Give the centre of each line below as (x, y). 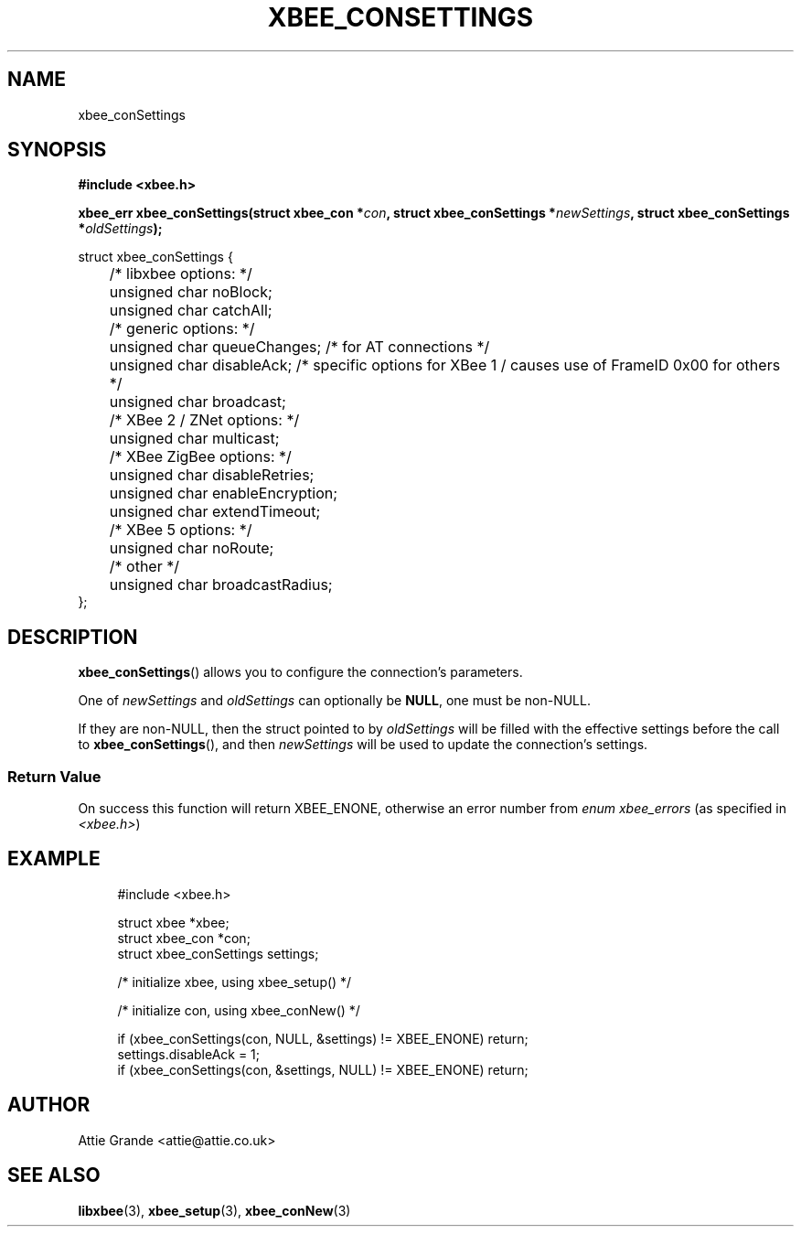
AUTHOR (49, 1105)
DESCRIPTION (73, 637)
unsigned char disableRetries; (212, 475)
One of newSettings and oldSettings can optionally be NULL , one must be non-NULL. (334, 701)
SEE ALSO (54, 1175)
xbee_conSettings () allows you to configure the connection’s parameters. (300, 672)
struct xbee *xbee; (173, 922)
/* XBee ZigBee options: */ (200, 457)
